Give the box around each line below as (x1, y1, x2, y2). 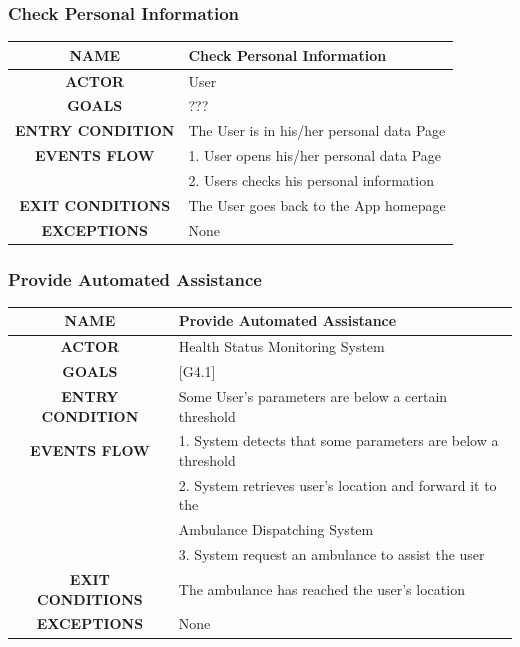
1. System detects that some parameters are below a (178, 430, 499, 451)
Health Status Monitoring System (178, 336, 385, 357)
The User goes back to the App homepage (188, 194, 446, 215)
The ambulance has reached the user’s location (178, 578, 465, 599)
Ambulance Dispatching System (178, 519, 374, 540)
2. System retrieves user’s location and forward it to (178, 474, 497, 495)
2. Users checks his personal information (188, 169, 434, 190)
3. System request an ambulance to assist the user (178, 544, 485, 565)
